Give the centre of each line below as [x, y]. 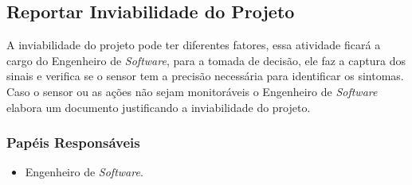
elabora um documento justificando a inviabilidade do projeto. [159, 107]
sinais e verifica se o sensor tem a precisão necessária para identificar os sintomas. [205, 76]
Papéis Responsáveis [73, 143]
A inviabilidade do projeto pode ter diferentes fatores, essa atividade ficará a [194, 45]
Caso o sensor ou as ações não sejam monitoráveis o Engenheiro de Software [192, 91]
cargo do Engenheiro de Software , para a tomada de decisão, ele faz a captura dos [206, 60]
